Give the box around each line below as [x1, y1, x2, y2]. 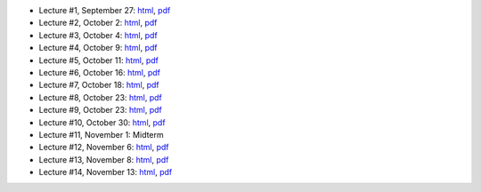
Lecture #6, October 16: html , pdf [38, 67, 160, 77]
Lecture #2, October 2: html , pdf [38, 18, 158, 28]
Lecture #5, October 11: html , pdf [38, 54, 159, 66]
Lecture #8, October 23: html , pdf [38, 92, 162, 102]
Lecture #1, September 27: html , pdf [38, 5, 171, 15]
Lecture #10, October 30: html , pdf [38, 116, 166, 128]
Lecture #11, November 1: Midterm [38, 129, 164, 140]
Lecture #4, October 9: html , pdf [38, 43, 158, 53]
